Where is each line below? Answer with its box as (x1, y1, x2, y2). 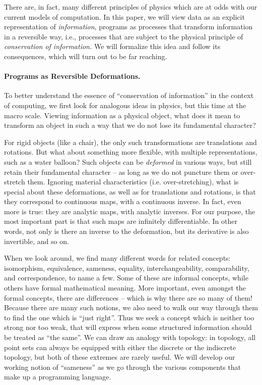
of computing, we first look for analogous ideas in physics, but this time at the (4, 100, 246, 110)
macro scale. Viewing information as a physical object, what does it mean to (4, 110, 240, 120)
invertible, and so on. (4, 235, 69, 246)
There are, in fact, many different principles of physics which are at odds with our (4, 2, 257, 12)
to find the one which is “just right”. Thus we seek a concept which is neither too (4, 312, 254, 322)
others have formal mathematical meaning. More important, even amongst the (4, 282, 246, 293)
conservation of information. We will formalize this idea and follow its (4, 41, 221, 52)
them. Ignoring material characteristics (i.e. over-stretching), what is (27, 176, 239, 187)
